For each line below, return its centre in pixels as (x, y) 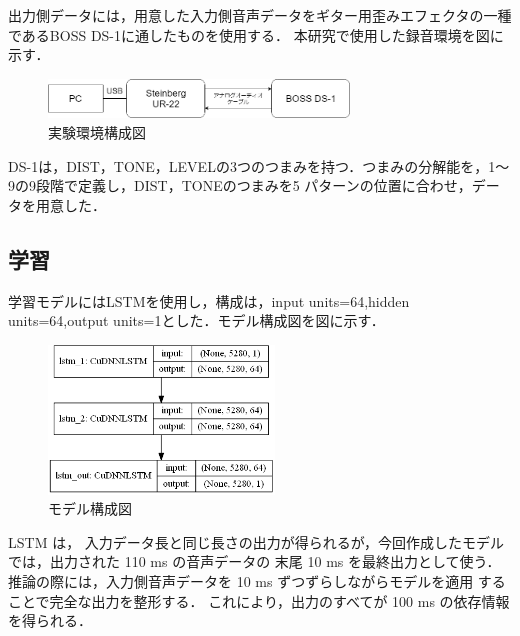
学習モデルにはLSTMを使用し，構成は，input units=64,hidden (209, 300)
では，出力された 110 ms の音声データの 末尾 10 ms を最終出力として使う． (254, 561)
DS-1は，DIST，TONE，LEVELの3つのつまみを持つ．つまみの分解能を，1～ (259, 165)
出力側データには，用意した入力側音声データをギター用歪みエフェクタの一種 (260, 15)
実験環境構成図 (97, 131)
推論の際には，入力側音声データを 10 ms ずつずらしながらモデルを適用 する (257, 580)
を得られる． (50, 620)
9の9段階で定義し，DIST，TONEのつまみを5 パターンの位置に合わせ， (240, 185)
